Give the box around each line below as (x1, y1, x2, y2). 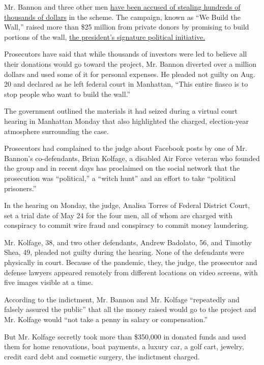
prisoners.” (4, 182, 37, 193)
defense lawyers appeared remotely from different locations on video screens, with (4, 267, 258, 277)
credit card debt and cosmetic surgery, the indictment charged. (4, 351, 200, 361)
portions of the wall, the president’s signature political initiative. (4, 31, 206, 42)
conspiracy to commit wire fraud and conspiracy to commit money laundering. (4, 220, 249, 230)
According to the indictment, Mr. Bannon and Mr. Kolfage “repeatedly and (4, 294, 240, 304)
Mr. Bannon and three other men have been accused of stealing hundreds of (4, 2, 241, 12)
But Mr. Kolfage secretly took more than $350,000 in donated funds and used (4, 331, 246, 342)
